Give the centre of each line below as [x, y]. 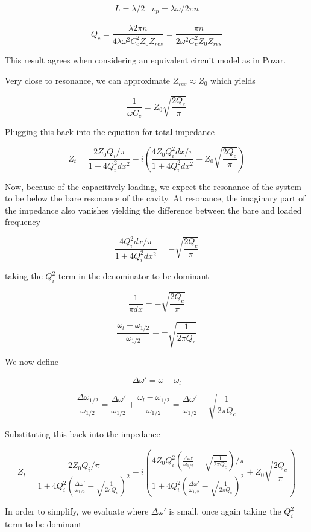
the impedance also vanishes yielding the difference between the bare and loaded [153, 210]
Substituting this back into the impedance [83, 433]
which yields [233, 80]
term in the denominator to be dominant [134, 276]
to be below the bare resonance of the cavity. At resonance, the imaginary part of [155, 198]
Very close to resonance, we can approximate [88, 80]
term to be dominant [43, 524]
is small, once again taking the [225, 511]
